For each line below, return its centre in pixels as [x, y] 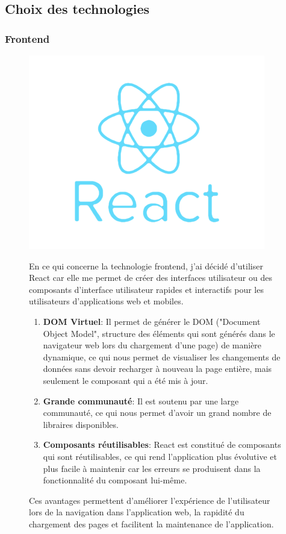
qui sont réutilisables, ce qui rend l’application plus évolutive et [160, 456]
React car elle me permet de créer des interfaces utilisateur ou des [151, 278]
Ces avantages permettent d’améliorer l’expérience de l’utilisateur [150, 500]
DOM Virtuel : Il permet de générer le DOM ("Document [152, 321]
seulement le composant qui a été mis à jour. [126, 380]
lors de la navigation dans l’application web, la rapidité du [137, 512]
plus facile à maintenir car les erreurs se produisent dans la [152, 468]
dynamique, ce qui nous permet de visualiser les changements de [162, 357]
